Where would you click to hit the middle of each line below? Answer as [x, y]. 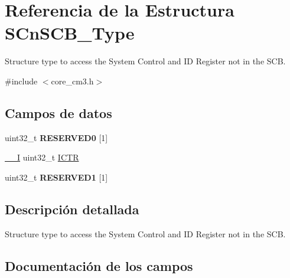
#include [21, 81]
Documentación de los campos [99, 265]
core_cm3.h [72, 81]
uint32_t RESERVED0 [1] [56, 137]
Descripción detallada [72, 209]
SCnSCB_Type [70, 33]
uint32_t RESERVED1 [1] [56, 177]
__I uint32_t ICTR [42, 157]
